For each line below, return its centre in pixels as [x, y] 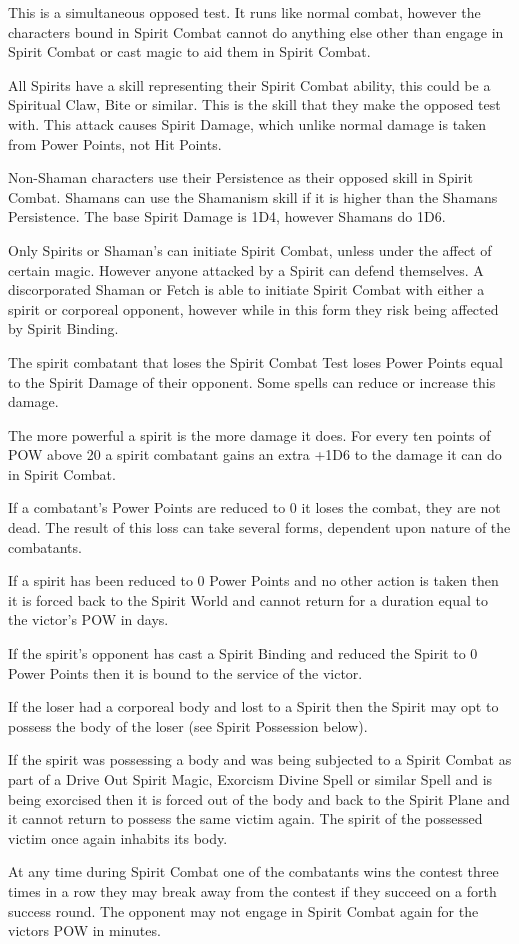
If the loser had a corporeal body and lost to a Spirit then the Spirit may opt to [253, 706]
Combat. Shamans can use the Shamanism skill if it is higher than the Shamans [253, 196]
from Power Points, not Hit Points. [115, 143]
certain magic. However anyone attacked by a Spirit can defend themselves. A [246, 269]
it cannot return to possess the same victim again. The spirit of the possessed [245, 818]
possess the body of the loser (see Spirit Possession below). [188, 725]
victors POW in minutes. [84, 930]
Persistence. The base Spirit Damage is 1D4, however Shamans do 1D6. [227, 216]
